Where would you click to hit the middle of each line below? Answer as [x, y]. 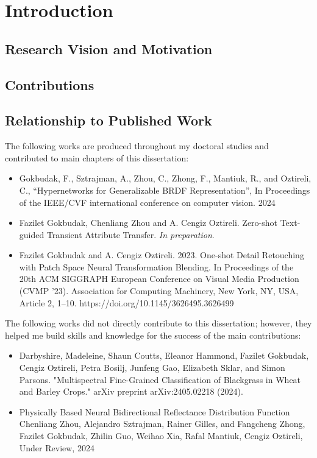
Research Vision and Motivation [109, 48]
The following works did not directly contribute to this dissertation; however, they [158, 323]
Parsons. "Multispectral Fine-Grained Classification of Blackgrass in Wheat [160, 379]
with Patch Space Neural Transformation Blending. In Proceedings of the [156, 266]
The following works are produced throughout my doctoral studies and [137, 146]
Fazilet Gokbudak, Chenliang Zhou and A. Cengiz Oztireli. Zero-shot [148, 223]
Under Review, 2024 [57, 447]
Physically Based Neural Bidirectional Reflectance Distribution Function [155, 411]
